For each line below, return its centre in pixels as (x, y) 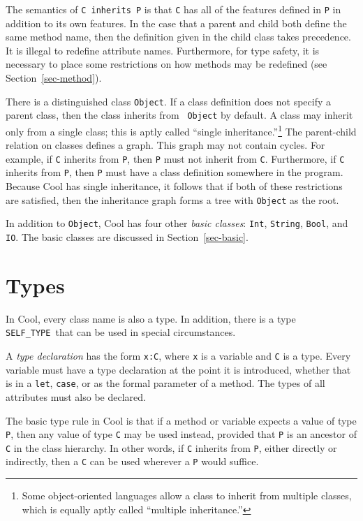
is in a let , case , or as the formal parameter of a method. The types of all (165, 383)
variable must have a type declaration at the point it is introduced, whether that (178, 369)
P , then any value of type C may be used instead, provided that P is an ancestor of (181, 434)
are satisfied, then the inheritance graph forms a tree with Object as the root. (172, 199)
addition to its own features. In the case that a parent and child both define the (176, 23)
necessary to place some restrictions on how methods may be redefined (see (166, 64)
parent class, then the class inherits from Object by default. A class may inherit (179, 115)
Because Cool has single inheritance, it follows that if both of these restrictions (174, 186)
